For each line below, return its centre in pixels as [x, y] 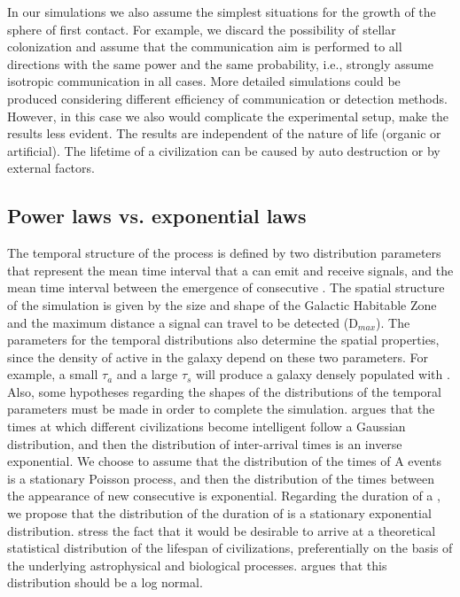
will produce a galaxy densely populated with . [323, 374]
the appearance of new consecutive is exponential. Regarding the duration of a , [224, 496]
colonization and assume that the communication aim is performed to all [205, 47]
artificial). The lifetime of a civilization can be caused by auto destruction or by [224, 150]
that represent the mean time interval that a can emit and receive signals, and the [230, 270]
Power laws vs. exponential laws [157, 216]
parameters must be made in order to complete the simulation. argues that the [221, 409]
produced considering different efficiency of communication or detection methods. [227, 98]
